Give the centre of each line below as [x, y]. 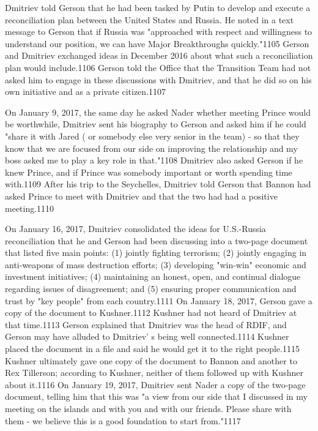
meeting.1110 [30, 208]
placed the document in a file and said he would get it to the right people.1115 [152, 349]
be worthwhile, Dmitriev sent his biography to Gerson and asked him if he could [156, 124]
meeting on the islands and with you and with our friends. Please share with [148, 408]
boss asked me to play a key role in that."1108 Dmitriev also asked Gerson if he [154, 160]
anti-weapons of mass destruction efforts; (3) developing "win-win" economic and [156, 264]
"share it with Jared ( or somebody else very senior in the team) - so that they [152, 136]
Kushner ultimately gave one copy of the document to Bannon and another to [151, 360]
